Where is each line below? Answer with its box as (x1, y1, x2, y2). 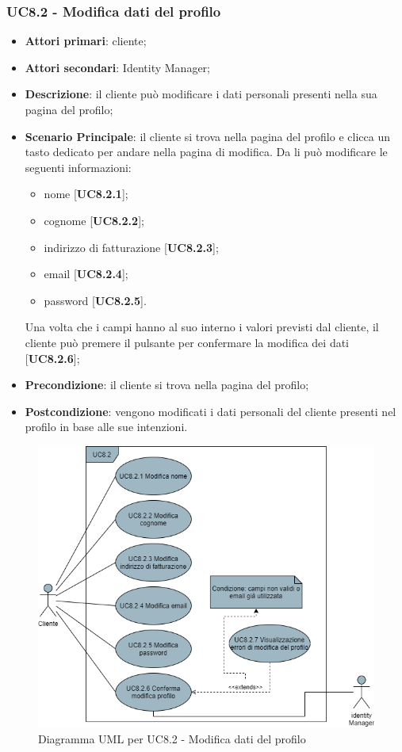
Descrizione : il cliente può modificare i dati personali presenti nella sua (25, 86, 377, 102)
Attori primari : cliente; (25, 32, 147, 49)
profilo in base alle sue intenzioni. (25, 418, 188, 435)
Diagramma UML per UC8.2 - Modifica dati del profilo (38, 730, 306, 746)
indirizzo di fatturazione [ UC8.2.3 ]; (44, 239, 219, 255)
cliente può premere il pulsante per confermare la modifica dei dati (25, 334, 350, 350)
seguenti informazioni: (25, 158, 132, 175)
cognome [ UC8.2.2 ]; (44, 212, 144, 228)
